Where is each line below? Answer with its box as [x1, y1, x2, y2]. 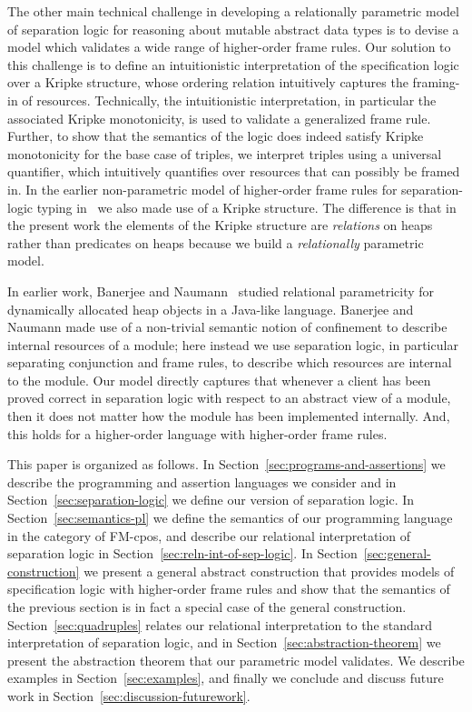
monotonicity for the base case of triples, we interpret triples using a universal [7, 144, 442, 163]
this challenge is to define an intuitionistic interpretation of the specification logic [7, 55, 459, 74]
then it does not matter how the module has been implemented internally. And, [7, 406, 450, 426]
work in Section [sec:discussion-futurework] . [7, 686, 251, 705]
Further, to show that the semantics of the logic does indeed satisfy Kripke [7, 126, 424, 145]
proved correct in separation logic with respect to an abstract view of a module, [7, 388, 451, 407]
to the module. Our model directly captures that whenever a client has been [7, 370, 431, 389]
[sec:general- [363, 544, 431, 563]
